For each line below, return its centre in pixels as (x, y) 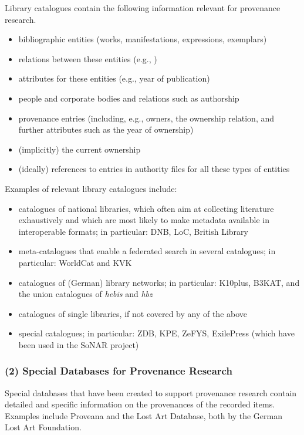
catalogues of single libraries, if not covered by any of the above (133, 313)
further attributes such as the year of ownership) (106, 129)
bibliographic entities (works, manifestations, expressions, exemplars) (143, 39)
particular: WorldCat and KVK (75, 262)
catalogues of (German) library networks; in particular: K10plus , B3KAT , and (159, 282)
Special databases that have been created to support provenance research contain (151, 392)
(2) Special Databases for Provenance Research (119, 371)
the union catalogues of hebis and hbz (85, 294)
